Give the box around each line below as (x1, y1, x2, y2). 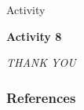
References (6, 87, 76, 107)
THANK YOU (6, 54, 76, 71)
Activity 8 (6, 27, 62, 44)
